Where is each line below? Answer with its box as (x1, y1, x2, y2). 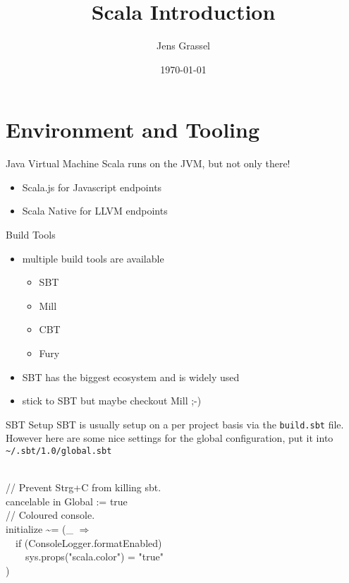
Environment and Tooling (6, 115, 259, 144)
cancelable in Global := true (6, 493, 128, 508)
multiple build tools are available (22, 251, 164, 265)
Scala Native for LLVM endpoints (22, 203, 168, 218)
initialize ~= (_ (6, 522, 74, 536)
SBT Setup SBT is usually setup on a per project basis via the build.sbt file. (6, 416, 344, 431)
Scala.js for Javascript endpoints (22, 179, 162, 194)
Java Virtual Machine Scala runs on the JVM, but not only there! (6, 156, 290, 171)
